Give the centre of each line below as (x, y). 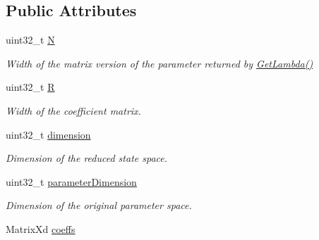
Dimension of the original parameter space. (99, 205)
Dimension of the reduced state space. (87, 158)
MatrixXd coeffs (41, 228)
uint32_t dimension (48, 134)
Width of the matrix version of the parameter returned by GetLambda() (159, 63)
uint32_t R (30, 87)
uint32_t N (30, 40)
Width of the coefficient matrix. (73, 110)
